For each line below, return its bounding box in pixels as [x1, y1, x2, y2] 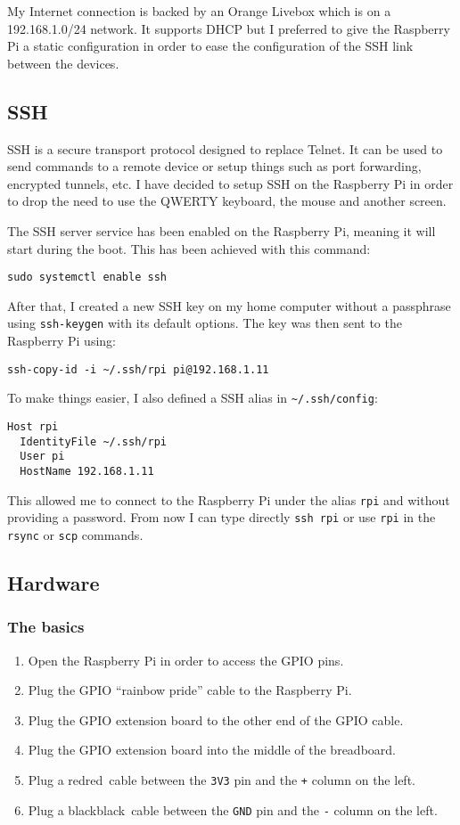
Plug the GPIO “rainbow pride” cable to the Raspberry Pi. [28, 681, 352, 699]
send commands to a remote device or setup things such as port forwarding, [7, 157, 422, 176]
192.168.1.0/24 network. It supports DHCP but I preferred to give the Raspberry [7, 19, 450, 37]
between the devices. [7, 53, 119, 72]
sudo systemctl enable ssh [7, 271, 167, 284]
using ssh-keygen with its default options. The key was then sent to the [7, 314, 402, 332]
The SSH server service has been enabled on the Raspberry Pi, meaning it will [7, 221, 436, 240]
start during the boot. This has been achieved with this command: [7, 239, 371, 257]
